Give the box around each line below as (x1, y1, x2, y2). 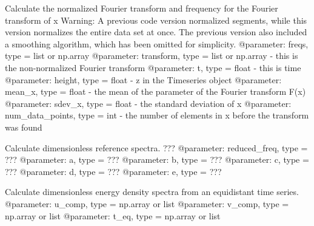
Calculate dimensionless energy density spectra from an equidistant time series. (5, 185, 299, 198)
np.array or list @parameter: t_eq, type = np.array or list (5, 209, 221, 222)
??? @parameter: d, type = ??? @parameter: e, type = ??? (5, 165, 222, 177)
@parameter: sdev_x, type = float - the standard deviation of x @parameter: (5, 97, 292, 109)
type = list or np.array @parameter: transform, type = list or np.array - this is (5, 49, 298, 62)
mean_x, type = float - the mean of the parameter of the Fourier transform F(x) (5, 85, 306, 98)
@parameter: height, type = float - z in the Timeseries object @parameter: (5, 73, 282, 86)
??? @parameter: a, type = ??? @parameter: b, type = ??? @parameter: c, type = (5, 153, 309, 166)
